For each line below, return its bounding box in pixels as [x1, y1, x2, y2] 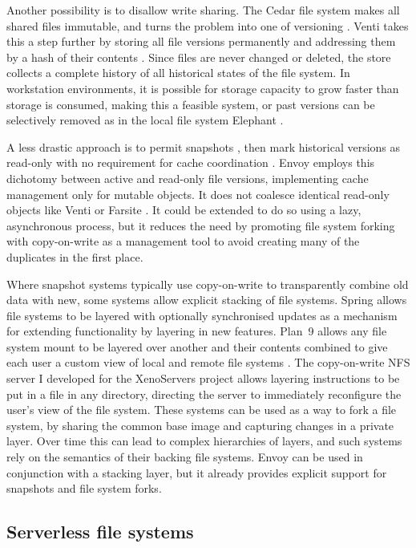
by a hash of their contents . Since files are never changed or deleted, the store [6, 48, 391, 65]
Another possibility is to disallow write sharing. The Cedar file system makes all [6, 2, 400, 18]
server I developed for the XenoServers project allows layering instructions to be [6, 370, 400, 387]
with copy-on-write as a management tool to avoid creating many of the [6, 233, 360, 250]
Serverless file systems [6, 519, 194, 544]
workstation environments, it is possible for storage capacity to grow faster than [6, 79, 399, 96]
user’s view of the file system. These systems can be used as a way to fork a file [6, 401, 397, 418]
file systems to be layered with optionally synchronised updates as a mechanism [6, 306, 398, 323]
